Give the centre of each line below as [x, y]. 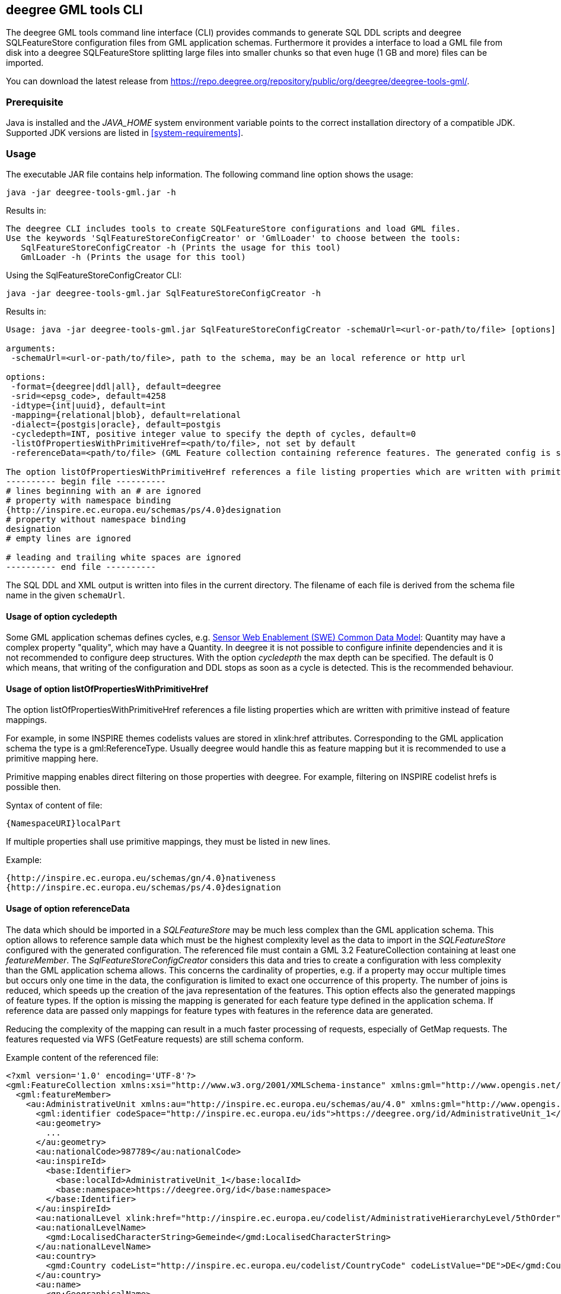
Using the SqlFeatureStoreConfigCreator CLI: [94, 275]
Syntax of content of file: [54, 805]
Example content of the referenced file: [82, 1057]
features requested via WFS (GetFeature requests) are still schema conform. [155, 1039]
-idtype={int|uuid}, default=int [88, 405]
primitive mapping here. [52, 759]
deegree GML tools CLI [74, 10]
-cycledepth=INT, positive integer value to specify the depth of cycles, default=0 [213, 434]
